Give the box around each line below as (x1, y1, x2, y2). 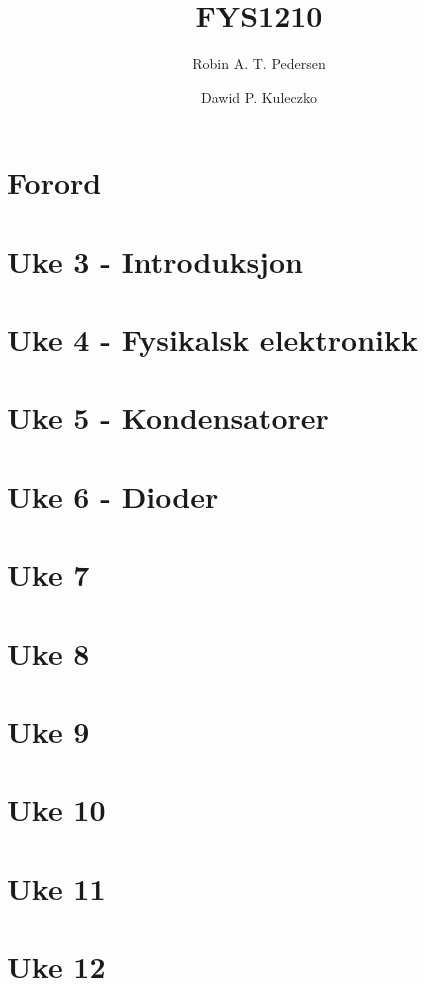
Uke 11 (7, 867, 106, 908)
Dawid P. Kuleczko (201, 86, 317, 107)
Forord (7, 162, 102, 203)
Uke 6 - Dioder (7, 475, 219, 516)
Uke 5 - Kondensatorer (7, 397, 329, 438)
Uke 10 (7, 789, 106, 830)
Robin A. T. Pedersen (192, 53, 326, 74)
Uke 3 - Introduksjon (7, 240, 303, 281)
